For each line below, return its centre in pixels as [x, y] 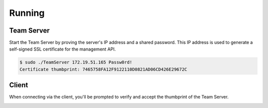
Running [27, 13]
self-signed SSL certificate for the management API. [63, 49]
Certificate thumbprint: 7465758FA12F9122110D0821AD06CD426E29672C [103, 69]
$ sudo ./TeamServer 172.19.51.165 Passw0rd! [76, 62]
